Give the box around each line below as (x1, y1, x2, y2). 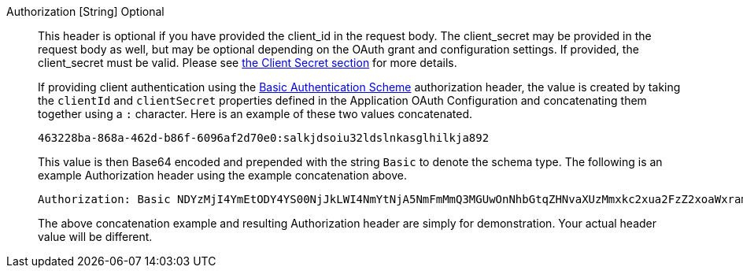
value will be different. (38, 230, 153, 243)
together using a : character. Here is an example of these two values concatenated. (38, 107, 473, 120)
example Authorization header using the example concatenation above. (38, 168, 408, 182)
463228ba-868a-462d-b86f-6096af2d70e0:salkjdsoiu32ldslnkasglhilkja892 (38, 131, 490, 144)
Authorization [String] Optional (6, 5, 164, 18)
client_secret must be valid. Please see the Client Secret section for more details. (38, 56, 457, 69)
